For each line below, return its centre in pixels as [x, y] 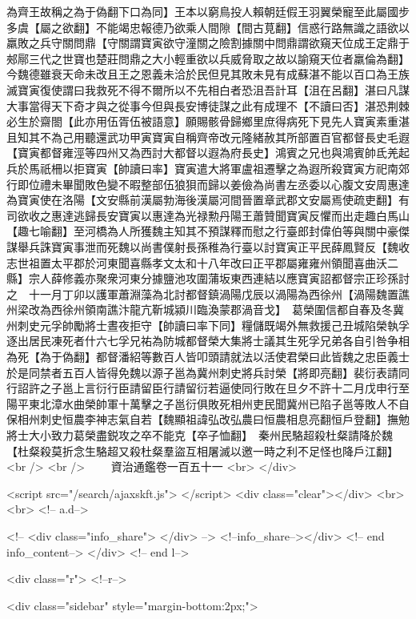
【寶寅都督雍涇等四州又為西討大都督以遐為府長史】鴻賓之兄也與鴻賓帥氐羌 [202, 153]
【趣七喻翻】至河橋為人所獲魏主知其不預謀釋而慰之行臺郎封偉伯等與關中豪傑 [208, 231]
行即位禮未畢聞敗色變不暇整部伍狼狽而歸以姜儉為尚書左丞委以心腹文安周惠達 [208, 184]
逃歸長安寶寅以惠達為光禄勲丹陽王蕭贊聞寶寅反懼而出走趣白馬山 [241, 215]
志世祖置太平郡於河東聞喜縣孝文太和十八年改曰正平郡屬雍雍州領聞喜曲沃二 [202, 262]
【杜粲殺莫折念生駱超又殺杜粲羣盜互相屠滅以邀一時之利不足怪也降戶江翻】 [202, 450]
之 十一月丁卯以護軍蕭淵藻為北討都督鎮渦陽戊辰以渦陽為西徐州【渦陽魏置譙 [208, 293]
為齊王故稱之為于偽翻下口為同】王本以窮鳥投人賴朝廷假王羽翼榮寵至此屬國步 [208, 11]
